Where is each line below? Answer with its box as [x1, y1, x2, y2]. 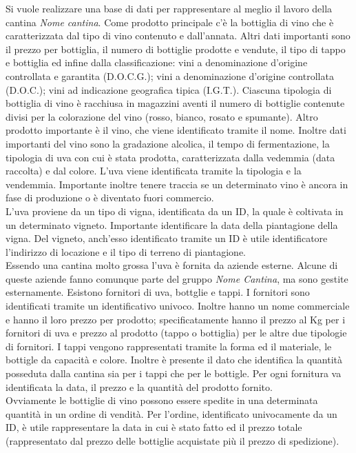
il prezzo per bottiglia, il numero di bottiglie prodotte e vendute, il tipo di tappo [6, 41, 346, 56]
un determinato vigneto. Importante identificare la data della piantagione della [6, 217, 338, 232]
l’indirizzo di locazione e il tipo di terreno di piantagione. [6, 244, 246, 259]
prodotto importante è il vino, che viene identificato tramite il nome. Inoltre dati [6, 123, 346, 137]
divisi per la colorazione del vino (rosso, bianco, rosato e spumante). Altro [6, 109, 318, 123]
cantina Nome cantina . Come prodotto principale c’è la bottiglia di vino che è [6, 14, 334, 29]
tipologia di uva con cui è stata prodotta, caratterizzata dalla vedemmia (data [6, 150, 335, 164]
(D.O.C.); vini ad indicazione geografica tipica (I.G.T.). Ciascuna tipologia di [6, 82, 332, 97]
